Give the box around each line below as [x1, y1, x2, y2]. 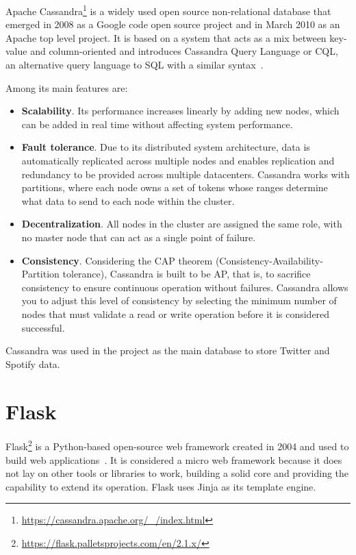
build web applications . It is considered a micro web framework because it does [5, 452, 342, 467]
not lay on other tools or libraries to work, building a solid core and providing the [5, 466, 349, 480]
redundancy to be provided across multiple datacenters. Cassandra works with [21, 166, 350, 181]
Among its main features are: [5, 80, 128, 95]
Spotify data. [5, 356, 60, 371]
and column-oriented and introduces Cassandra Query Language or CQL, [30, 44, 338, 58]
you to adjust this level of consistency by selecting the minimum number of [21, 293, 337, 308]
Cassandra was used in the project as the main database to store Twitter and [5, 343, 330, 358]
